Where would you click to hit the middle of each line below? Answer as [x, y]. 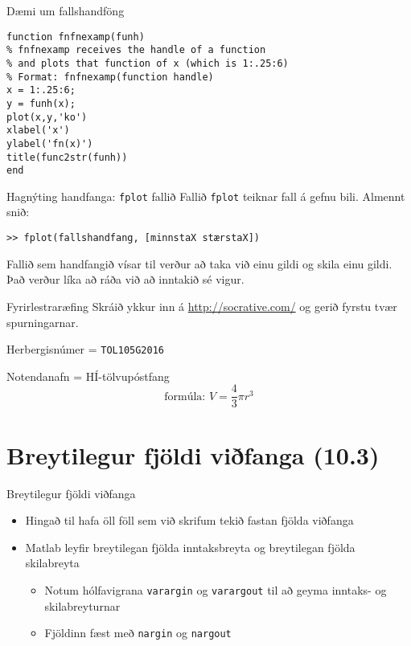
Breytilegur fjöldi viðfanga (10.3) [193, 454]
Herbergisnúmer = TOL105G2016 [85, 349]
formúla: [185, 397]
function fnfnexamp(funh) [76, 37]
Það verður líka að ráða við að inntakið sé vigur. [125, 279]
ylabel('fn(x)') [50, 143]
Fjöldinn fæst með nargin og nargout [138, 633]
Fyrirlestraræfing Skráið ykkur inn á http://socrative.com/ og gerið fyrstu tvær [202, 306]
